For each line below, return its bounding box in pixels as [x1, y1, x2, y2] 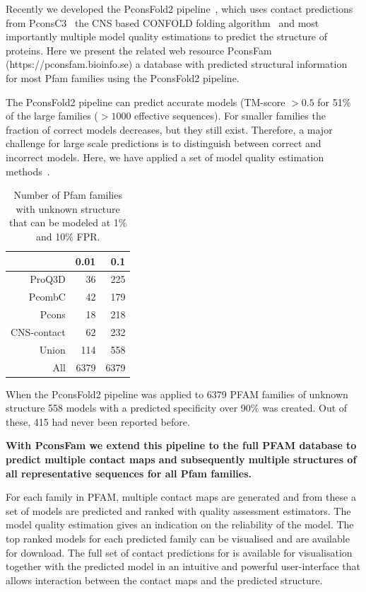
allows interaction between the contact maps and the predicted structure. [6, 572, 323, 587]
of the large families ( [6, 108, 98, 123]
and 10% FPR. [35, 228, 100, 243]
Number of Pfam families [13, 187, 122, 202]
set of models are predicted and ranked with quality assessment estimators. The [6, 503, 351, 518]
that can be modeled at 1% [8, 215, 127, 230]
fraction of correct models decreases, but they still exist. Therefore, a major [6, 122, 333, 137]
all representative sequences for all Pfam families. [6, 465, 252, 480]
